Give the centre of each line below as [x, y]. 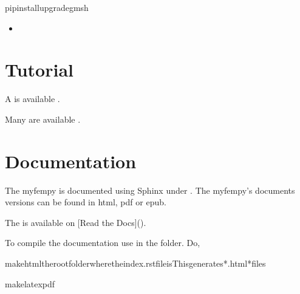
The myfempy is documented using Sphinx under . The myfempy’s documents [150, 190]
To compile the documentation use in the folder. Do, [103, 243]
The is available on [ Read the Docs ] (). [76, 222]
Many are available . [43, 119]
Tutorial [39, 70]
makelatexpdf [30, 283]
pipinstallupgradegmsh [47, 7]
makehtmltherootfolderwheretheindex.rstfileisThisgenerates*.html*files [135, 263]
